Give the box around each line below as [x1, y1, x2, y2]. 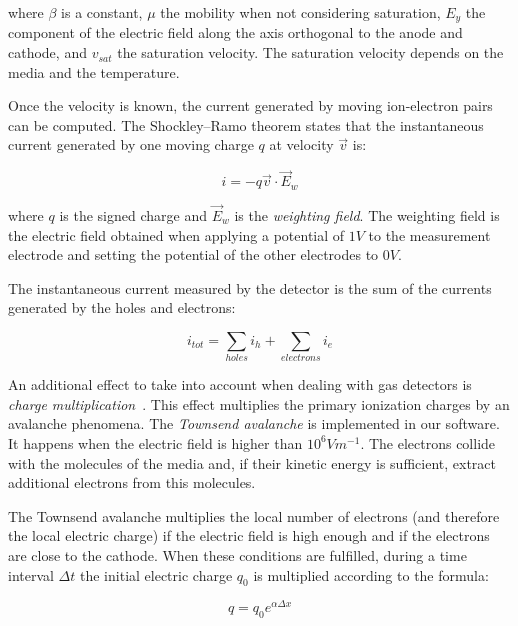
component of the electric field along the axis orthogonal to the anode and [8, 22, 463, 43]
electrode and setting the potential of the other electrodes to [8, 244, 379, 265]
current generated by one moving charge [8, 134, 254, 155]
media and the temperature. [8, 61, 180, 82]
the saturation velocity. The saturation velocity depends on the [117, 42, 504, 63]
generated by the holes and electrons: [8, 297, 236, 318]
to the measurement [368, 224, 491, 245]
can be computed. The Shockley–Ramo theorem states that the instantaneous [8, 114, 484, 135]
